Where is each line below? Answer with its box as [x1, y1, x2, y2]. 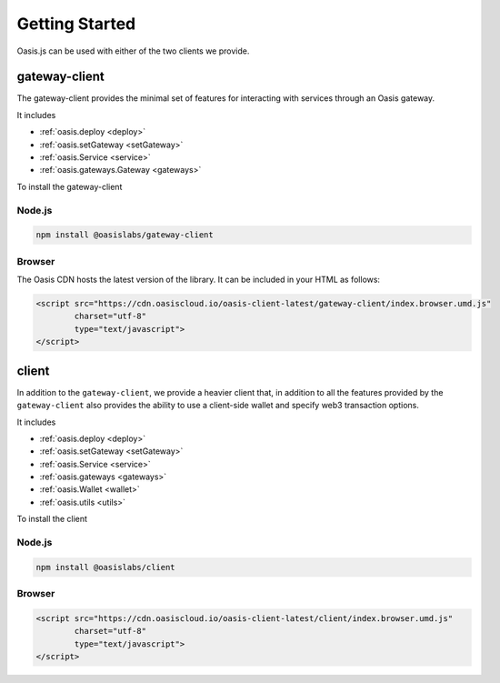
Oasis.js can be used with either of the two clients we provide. [16, 45, 250, 56]
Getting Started [16, 14, 136, 34]
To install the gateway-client [16, 181, 123, 192]
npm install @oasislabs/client [35, 562, 176, 572]
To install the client [16, 514, 88, 525]
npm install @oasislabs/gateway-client [35, 230, 214, 240]
